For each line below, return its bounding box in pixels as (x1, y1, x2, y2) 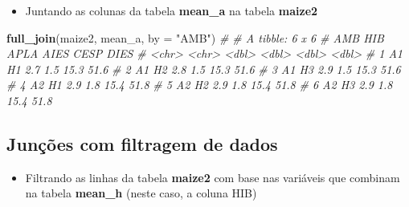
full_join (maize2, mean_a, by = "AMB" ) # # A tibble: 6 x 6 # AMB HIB (6, 29, 384, 46)
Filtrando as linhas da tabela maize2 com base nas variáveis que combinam (25, 168, 400, 185)
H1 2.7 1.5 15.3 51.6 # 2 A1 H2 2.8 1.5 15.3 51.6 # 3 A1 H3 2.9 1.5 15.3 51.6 (6, 60, 401, 77)
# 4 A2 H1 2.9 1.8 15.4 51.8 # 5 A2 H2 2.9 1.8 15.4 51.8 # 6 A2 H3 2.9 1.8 (6, 76, 393, 93)
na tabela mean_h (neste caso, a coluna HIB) (25, 185, 257, 201)
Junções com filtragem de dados (6, 131, 278, 156)
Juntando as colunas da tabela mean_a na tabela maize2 (25, 2, 318, 18)
